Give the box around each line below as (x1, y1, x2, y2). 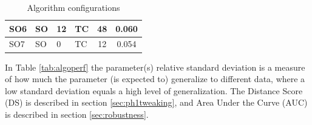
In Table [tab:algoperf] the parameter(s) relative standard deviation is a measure (5, 60, 305, 73)
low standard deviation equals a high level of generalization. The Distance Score (5, 84, 303, 97)
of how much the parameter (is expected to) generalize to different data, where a (5, 72, 305, 85)
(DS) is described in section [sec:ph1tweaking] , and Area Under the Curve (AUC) (5, 96, 308, 109)
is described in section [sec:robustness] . (5, 107, 149, 120)
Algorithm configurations (27, 1, 120, 13)
